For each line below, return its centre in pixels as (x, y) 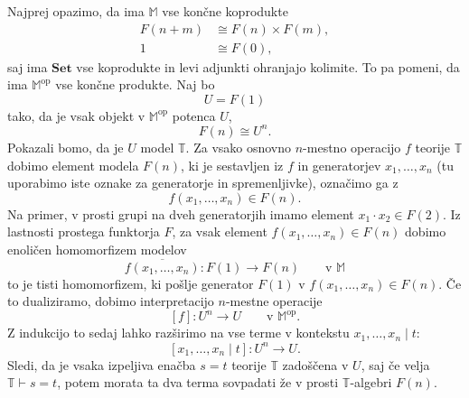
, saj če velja (395, 364)
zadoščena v (315, 364)
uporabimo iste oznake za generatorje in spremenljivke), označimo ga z (203, 183)
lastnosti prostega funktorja (84, 231)
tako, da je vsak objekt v (76, 115)
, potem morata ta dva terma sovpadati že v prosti (198, 382)
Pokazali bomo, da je (66, 147)
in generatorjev (339, 165)
